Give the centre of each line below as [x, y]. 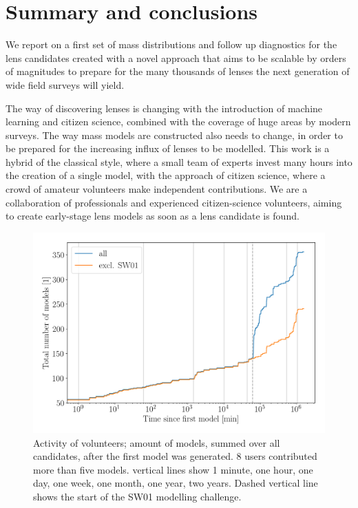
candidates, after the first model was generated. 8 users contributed [175, 456]
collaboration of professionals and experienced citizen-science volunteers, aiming [174, 202]
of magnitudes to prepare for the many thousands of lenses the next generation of [178, 71]
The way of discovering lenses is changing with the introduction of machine [164, 108]
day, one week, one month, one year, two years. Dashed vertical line [176, 483]
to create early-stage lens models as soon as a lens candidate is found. [152, 216]
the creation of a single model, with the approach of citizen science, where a [166, 175]
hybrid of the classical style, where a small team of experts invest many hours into [179, 161]
